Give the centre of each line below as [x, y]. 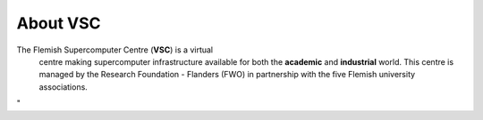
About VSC [59, 23]
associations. [64, 87]
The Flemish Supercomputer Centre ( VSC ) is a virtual [115, 50]
